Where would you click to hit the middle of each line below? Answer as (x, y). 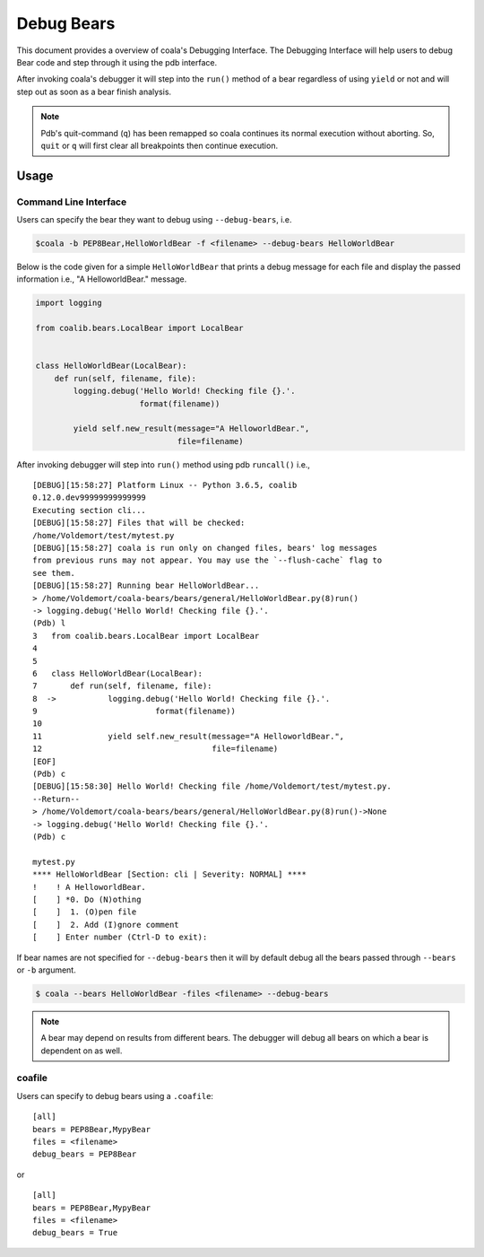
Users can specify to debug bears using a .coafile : (115, 1096)
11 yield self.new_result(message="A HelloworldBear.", (189, 736)
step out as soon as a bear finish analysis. (94, 92)
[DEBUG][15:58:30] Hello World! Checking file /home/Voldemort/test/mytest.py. (212, 786)
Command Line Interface (72, 202)
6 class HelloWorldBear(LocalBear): (118, 673)
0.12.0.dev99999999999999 (90, 498)
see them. (54, 573)
